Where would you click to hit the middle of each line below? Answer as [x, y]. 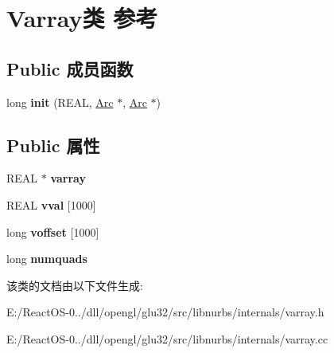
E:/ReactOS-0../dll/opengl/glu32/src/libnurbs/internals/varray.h [165, 312]
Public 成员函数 [70, 68]
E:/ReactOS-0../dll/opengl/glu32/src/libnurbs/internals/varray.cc [167, 338]
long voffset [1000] [53, 231]
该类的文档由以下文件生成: [75, 285]
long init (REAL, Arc [60, 102]
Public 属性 [53, 145]
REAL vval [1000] [51, 204]
